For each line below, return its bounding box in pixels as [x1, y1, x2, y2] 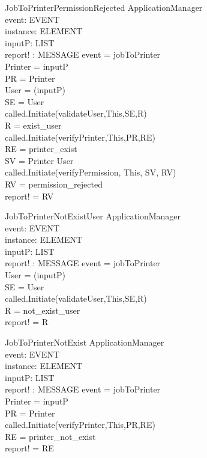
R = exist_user [5, 118, 62, 131]
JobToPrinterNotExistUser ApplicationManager [5, 210, 181, 222]
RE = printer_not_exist [5, 430, 96, 442]
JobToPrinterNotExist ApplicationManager [5, 336, 164, 349]
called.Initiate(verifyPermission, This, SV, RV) [5, 166, 176, 179]
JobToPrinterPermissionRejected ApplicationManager [5, 1, 203, 13]
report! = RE [5, 442, 54, 454]
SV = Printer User [5, 154, 74, 166]
